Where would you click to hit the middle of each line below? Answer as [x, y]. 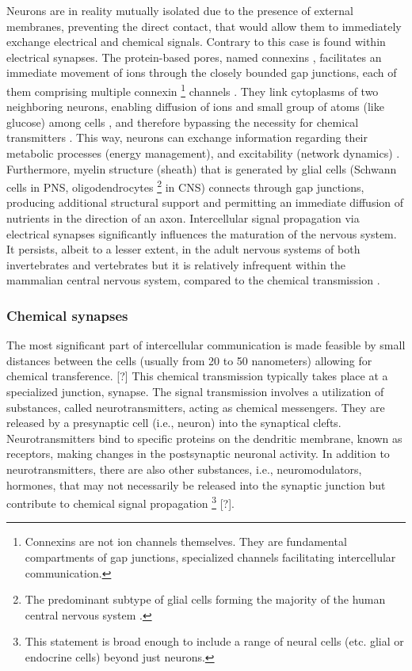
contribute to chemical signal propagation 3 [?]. [120, 502]
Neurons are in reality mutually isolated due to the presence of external [180, 10]
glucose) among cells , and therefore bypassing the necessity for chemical [183, 122]
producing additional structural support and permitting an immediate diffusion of [205, 202]
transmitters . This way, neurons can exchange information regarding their [187, 137]
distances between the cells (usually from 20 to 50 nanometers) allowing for [189, 360]
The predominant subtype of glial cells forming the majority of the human [205, 599]
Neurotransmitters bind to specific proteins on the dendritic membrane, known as [204, 438]
